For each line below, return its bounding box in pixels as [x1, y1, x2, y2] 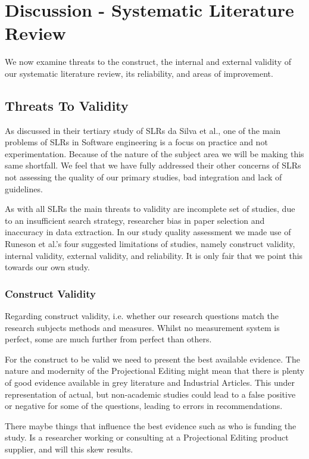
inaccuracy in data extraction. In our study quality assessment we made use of [5, 226, 291, 238]
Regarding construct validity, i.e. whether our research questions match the [5, 310, 279, 322]
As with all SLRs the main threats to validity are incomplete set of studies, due [5, 202, 295, 215]
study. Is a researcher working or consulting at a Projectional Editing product [5, 431, 289, 444]
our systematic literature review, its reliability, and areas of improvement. [5, 67, 273, 79]
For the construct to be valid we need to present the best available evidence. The [5, 352, 300, 365]
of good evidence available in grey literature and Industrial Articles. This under [5, 376, 295, 389]
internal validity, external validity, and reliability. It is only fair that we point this [5, 249, 303, 261]
